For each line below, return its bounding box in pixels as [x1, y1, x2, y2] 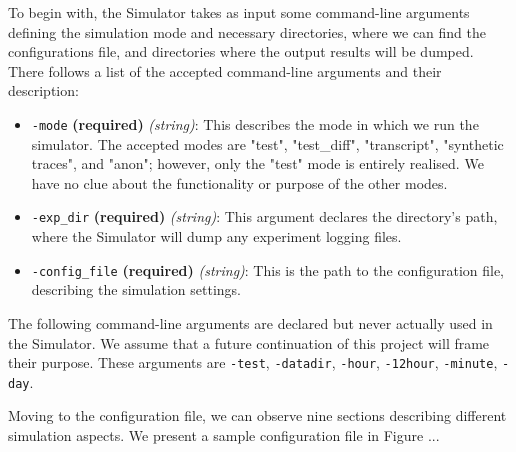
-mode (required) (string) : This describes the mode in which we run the [31, 113, 479, 134]
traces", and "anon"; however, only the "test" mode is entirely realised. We [31, 153, 484, 174]
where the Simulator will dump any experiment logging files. [31, 226, 402, 247]
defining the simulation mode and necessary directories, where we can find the [8, 21, 487, 42]
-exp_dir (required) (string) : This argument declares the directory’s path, [31, 206, 498, 227]
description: [8, 80, 79, 101]
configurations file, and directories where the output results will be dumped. [8, 41, 474, 62]
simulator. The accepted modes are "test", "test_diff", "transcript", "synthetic [31, 133, 504, 154]
